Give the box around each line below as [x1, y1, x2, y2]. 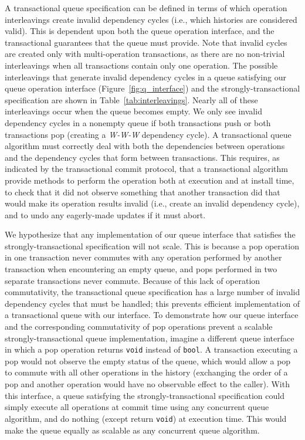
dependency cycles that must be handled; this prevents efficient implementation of [5, 297, 300, 309]
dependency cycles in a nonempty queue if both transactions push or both [5, 116, 271, 128]
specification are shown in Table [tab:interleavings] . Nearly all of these [5, 93, 258, 106]
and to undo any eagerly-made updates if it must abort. [5, 208, 206, 221]
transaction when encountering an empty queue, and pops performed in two [5, 263, 277, 275]
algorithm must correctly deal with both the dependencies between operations [5, 140, 285, 152]
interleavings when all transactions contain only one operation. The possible [5, 59, 278, 71]
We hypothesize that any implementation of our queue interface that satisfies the [5, 228, 296, 241]
